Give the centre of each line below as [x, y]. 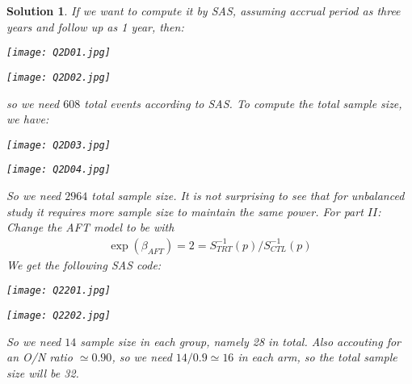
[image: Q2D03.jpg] [59, 145]
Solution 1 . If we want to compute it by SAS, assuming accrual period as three [204, 10]
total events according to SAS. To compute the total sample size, [243, 103]
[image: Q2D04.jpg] [59, 170]
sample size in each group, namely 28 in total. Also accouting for [241, 341]
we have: [28, 119]
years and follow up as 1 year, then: [95, 26]
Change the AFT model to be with [90, 227]
